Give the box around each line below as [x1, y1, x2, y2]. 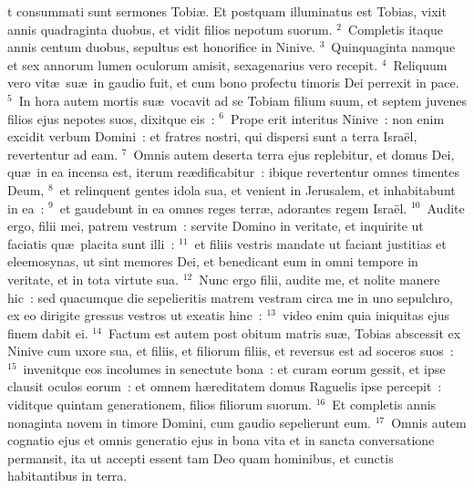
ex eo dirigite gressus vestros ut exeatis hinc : [7, 306, 263, 325]
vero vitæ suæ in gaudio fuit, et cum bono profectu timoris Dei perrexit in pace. [7, 73, 459, 92]
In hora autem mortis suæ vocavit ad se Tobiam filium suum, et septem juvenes [18, 90, 467, 109]
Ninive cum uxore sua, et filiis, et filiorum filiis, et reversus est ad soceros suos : [7, 341, 454, 360]
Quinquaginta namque [331, 37, 456, 57]
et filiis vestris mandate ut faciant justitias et [194, 234, 447, 253]
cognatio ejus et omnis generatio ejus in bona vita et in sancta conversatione [7, 431, 435, 450]
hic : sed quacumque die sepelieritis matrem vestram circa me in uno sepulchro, [7, 287, 453, 306]
